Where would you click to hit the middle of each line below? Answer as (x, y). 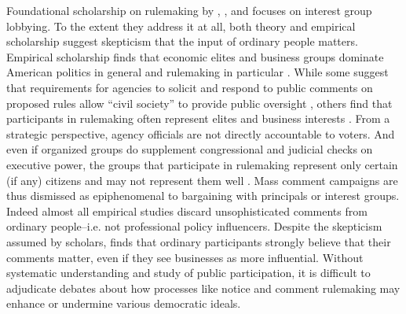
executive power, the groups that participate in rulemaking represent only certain (202, 164)
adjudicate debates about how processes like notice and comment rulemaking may (203, 288)
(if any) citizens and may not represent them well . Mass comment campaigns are (202, 180)
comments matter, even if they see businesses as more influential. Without (185, 257)
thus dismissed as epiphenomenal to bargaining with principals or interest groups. (203, 196)
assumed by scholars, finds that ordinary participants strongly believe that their (199, 241)
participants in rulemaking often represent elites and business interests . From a (198, 118)
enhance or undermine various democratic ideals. (124, 303)
